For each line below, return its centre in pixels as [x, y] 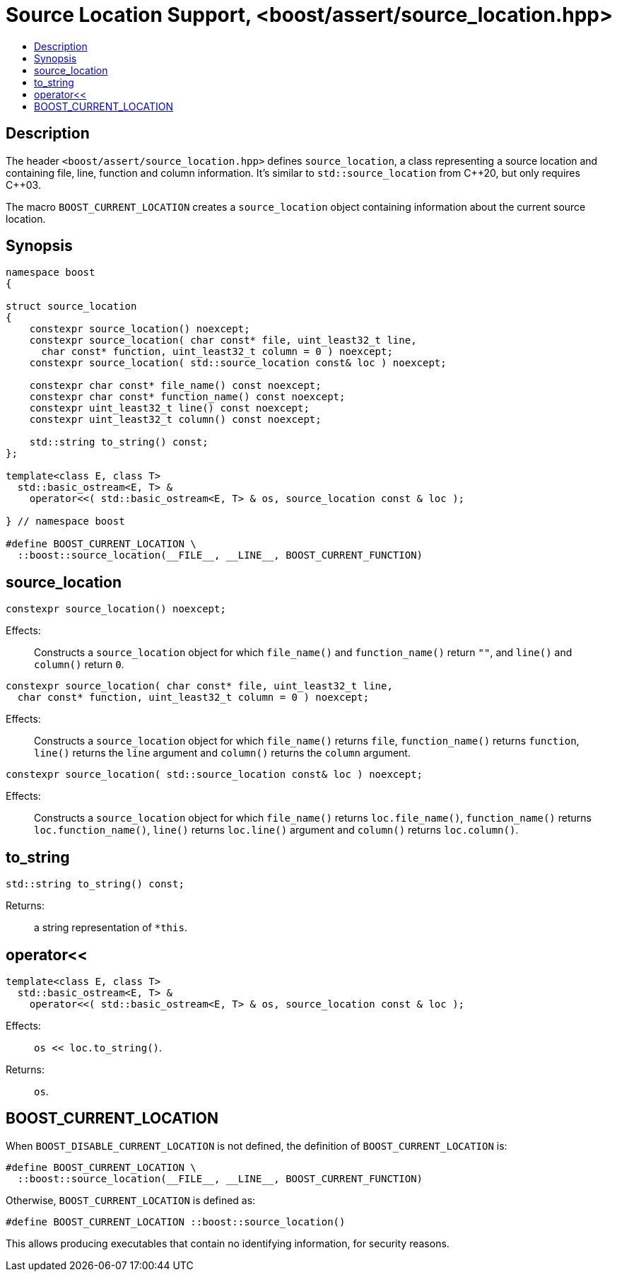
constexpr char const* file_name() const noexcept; [175, 386]
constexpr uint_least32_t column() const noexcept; [175, 420]
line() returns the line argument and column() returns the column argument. [222, 753]
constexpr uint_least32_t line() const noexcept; [169, 408]
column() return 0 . [79, 665]
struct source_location [71, 307]
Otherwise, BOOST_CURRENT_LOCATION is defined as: [131, 1200]
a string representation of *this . [111, 928]
